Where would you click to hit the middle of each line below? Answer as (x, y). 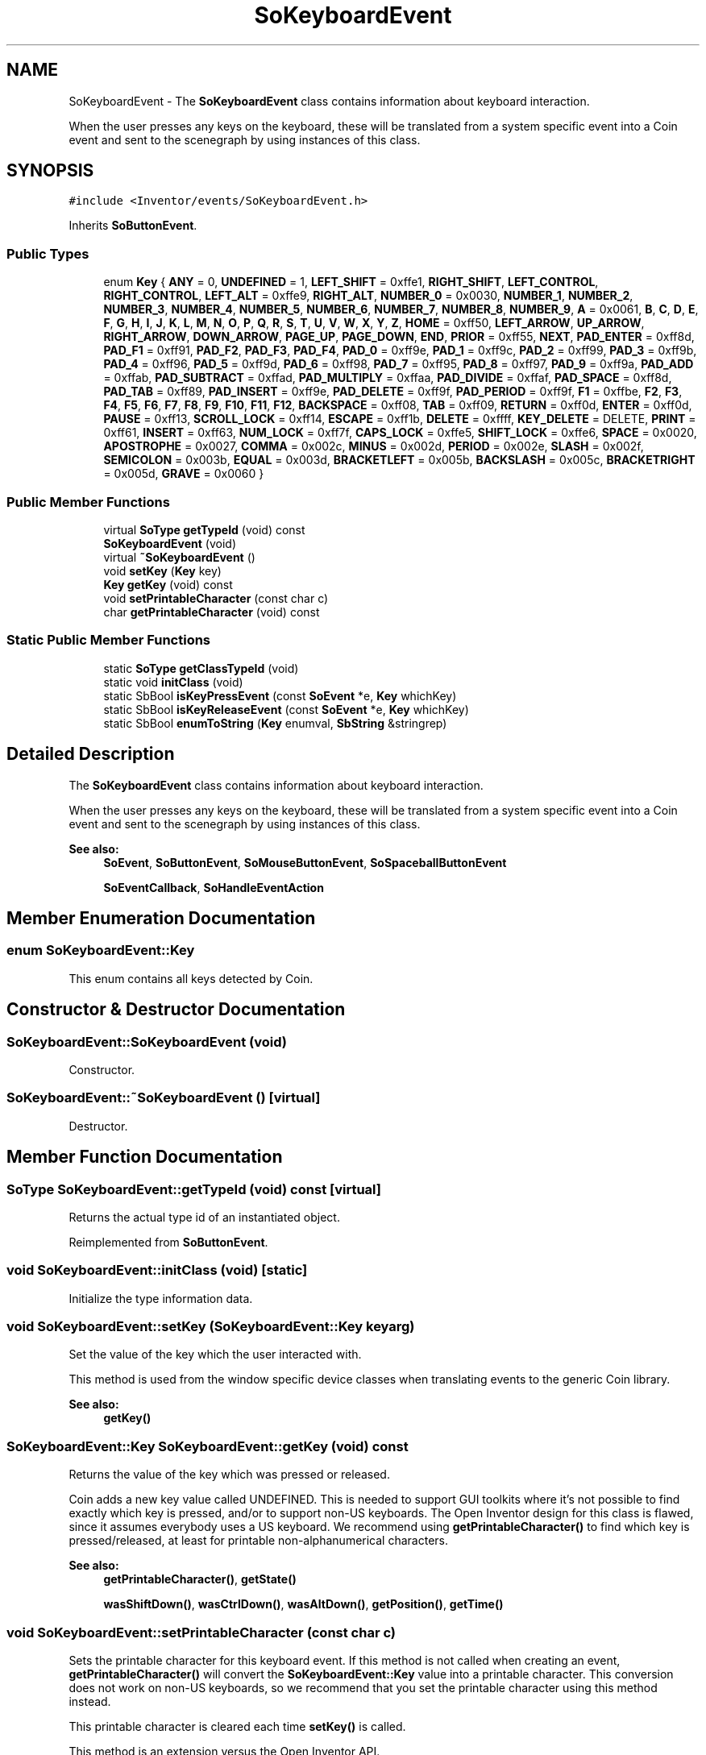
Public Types (48, 253)
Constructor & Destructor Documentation (176, 1010)
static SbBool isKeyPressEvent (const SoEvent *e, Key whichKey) (280, 695)
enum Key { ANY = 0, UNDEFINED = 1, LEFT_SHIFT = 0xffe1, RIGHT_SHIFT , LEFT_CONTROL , (351, 282)
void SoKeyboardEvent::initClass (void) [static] (157, 1270)
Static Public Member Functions (109, 640)
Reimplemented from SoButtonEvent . (168, 1242)
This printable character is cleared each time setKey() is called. (237, 1726)
